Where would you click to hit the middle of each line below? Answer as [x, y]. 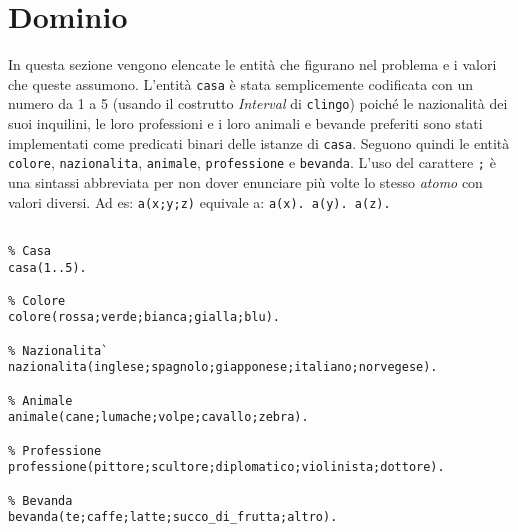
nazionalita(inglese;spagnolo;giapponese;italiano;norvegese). [223, 367]
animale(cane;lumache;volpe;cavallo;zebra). [158, 417]
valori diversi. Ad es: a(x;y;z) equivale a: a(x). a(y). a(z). [199, 201]
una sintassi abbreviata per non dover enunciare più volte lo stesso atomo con [245, 181]
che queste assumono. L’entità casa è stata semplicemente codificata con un [241, 83]
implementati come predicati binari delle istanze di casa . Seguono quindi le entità [259, 142]
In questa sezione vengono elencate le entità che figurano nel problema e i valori [252, 64]
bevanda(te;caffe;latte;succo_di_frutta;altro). [173, 517]
